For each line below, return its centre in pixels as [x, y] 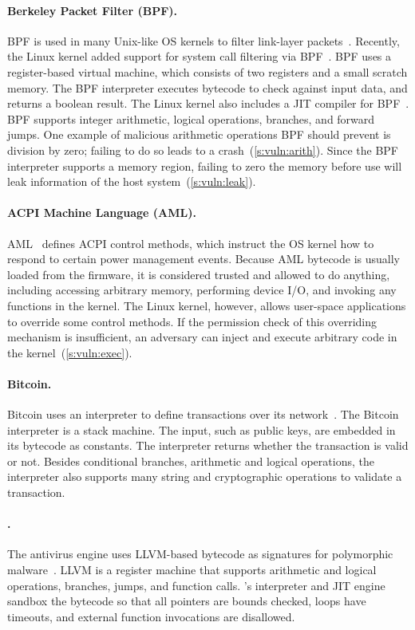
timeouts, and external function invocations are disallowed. [151, 616]
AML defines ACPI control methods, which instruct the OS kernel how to [191, 243]
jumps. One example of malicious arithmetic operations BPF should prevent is [199, 134]
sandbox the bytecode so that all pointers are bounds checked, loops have [187, 601]
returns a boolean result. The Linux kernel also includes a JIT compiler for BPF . [208, 103]
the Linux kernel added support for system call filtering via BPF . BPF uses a [200, 56]
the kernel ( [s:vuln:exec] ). [70, 352]
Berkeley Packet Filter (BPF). [93, 10]
